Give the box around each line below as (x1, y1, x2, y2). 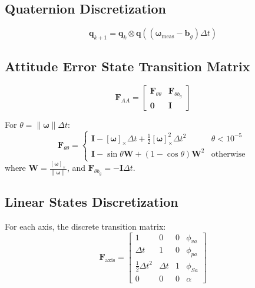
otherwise (211, 150, 246, 158)
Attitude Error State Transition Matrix (5, 57, 250, 75)
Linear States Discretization (5, 193, 178, 211)
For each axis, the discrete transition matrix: (5, 220, 166, 232)
